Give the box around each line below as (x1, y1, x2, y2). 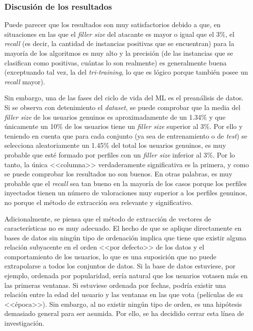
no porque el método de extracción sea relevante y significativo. (4, 197, 193, 207)
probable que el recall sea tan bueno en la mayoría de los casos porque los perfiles (4, 178, 247, 188)
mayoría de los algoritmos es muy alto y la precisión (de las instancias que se (4, 48, 233, 58)
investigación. (4, 318, 45, 328)
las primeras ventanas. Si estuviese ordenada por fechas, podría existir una (4, 280, 226, 290)
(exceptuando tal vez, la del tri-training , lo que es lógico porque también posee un (4, 67, 248, 77)
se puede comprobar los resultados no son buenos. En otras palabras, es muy (4, 169, 233, 179)
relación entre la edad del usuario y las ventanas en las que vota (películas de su (4, 289, 243, 299)
